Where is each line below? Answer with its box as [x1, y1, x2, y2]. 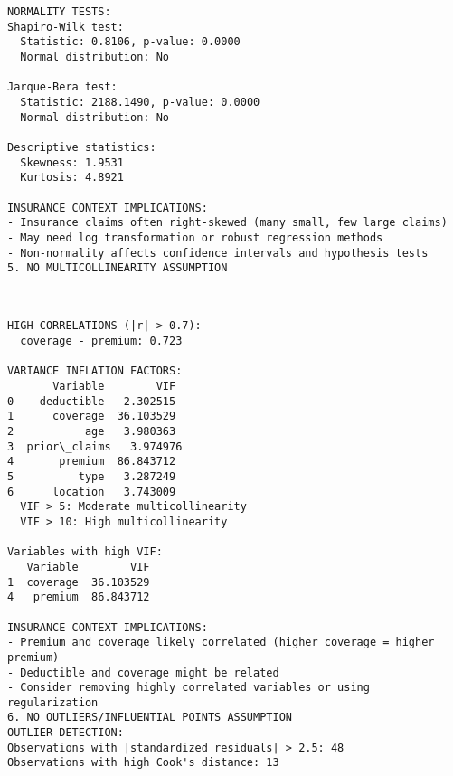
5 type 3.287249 [7, 469, 176, 483]
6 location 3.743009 [7, 485, 176, 498]
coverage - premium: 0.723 [20, 335, 183, 348]
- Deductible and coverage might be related [7, 666, 279, 679]
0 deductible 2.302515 [7, 394, 176, 408]
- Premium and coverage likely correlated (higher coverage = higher [7, 636, 435, 649]
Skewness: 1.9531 [20, 156, 124, 169]
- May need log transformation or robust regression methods [7, 231, 383, 244]
